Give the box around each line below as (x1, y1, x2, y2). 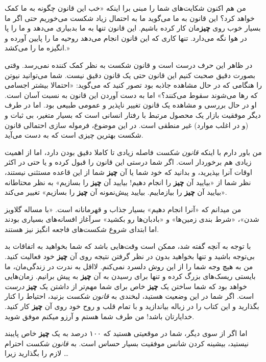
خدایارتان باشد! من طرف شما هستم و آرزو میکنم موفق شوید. (5, 311, 195, 321)
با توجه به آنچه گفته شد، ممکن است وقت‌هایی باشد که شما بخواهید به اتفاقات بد (5, 241, 251, 251)
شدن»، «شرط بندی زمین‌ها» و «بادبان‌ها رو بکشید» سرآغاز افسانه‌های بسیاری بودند (5, 214, 259, 224)
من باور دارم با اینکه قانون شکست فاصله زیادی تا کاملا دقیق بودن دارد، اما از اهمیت (5, 146, 262, 157)
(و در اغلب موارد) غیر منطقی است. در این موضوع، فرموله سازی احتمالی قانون (5, 119, 249, 130)
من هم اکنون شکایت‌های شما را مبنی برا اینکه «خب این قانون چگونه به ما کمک (5, 3, 246, 13)
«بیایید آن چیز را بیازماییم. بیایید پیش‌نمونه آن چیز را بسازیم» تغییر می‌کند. (5, 187, 227, 197)
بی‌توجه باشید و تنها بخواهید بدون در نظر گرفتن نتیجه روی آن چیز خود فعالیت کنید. (5, 251, 255, 262)
